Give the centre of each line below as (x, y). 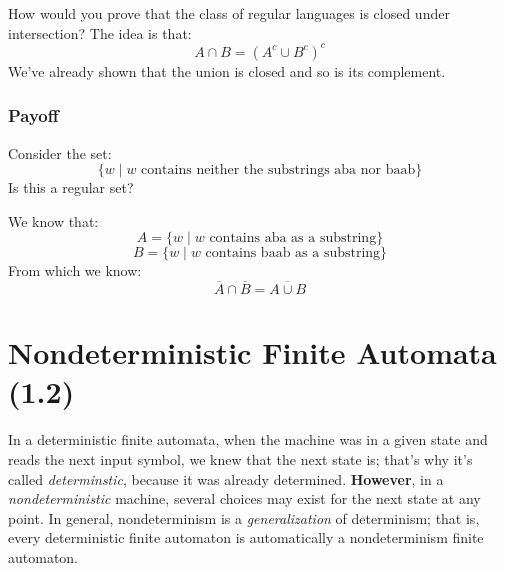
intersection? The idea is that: (100, 32)
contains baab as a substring (293, 253)
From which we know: (75, 270)
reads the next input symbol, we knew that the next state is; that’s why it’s (240, 459)
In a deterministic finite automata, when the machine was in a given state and (248, 439)
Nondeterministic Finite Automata (252, 352)
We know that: (53, 220)
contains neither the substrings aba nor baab (278, 170)
